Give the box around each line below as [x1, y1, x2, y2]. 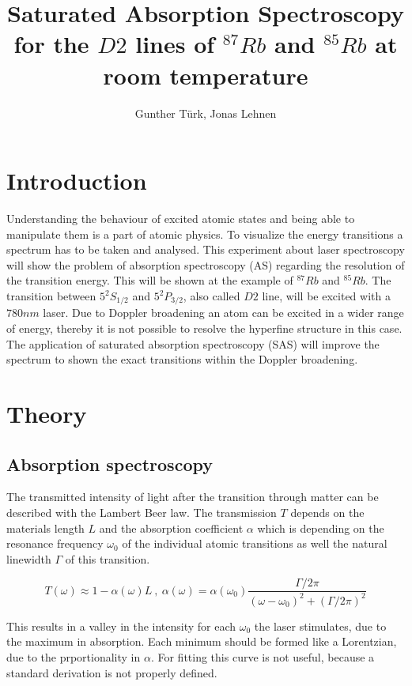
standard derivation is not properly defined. [6, 664, 217, 680]
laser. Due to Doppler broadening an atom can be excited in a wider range [43, 304, 404, 321]
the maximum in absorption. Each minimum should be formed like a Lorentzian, [6, 633, 397, 650]
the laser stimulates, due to [254, 617, 387, 634]
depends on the [290, 504, 365, 520]
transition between [6, 288, 96, 303]
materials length [6, 519, 85, 536]
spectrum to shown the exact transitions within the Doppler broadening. [6, 351, 358, 367]
